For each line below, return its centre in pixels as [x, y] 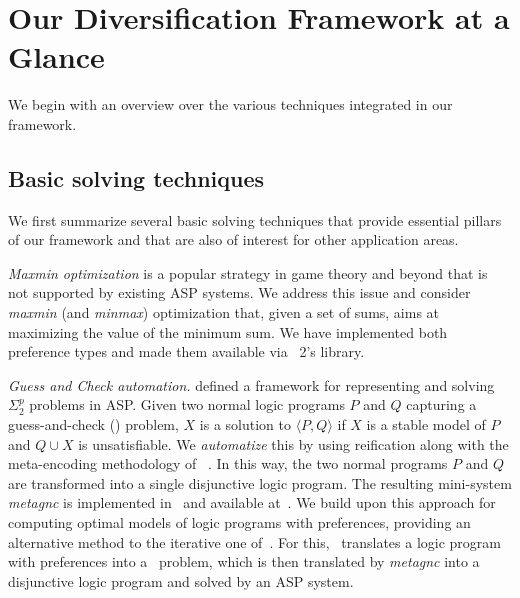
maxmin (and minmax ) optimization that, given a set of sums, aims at [224, 312]
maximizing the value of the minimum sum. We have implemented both [228, 331]
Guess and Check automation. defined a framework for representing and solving [251, 384]
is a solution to [245, 424]
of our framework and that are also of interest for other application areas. [233, 239]
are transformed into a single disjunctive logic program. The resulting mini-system [260, 482]
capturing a [441, 404]
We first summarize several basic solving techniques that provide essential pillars [255, 219]
